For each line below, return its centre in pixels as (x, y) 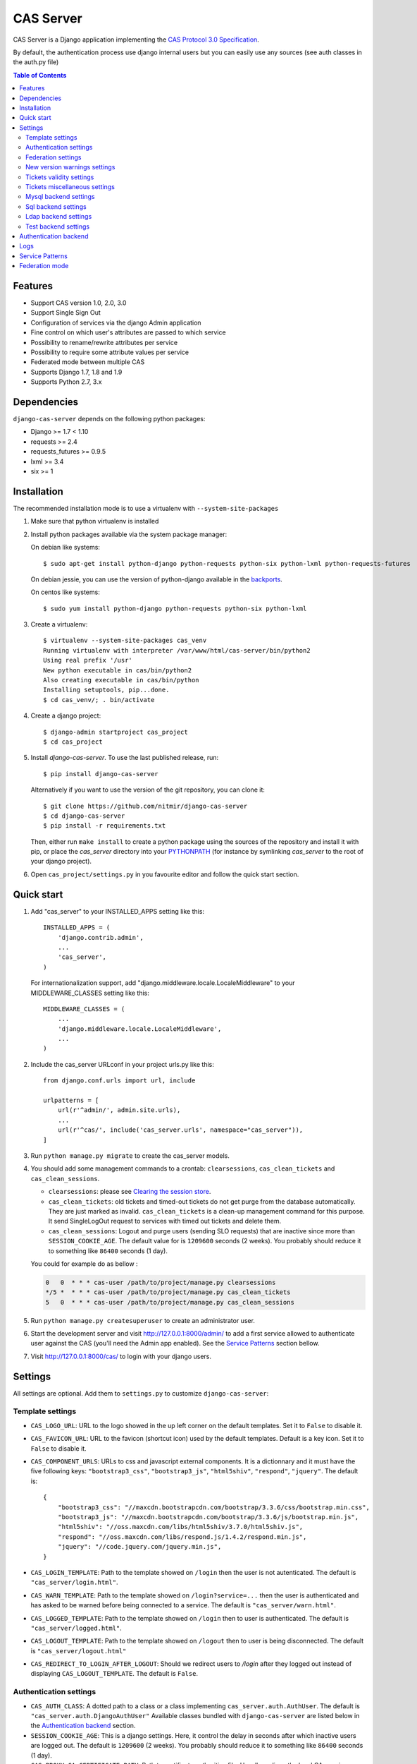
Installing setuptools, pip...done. (106, 690)
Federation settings (54, 157)
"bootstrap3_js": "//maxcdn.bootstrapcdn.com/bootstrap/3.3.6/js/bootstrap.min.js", (208, 1517)
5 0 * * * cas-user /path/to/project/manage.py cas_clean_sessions (170, 1302)
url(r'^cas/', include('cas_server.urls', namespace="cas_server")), (180, 1130)
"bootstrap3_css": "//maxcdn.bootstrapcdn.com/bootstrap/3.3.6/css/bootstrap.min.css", (213, 1507)
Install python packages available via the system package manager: (129, 534)
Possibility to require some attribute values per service (110, 352)
